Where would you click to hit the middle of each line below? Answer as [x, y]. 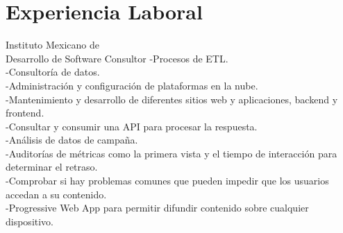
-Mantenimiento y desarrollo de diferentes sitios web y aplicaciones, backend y [172, 99]
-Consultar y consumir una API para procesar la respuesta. [132, 126]
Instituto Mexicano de [53, 45]
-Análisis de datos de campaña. [72, 140]
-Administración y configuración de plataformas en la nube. [132, 85]
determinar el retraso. [52, 167]
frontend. [25, 113]
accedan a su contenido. [56, 194]
